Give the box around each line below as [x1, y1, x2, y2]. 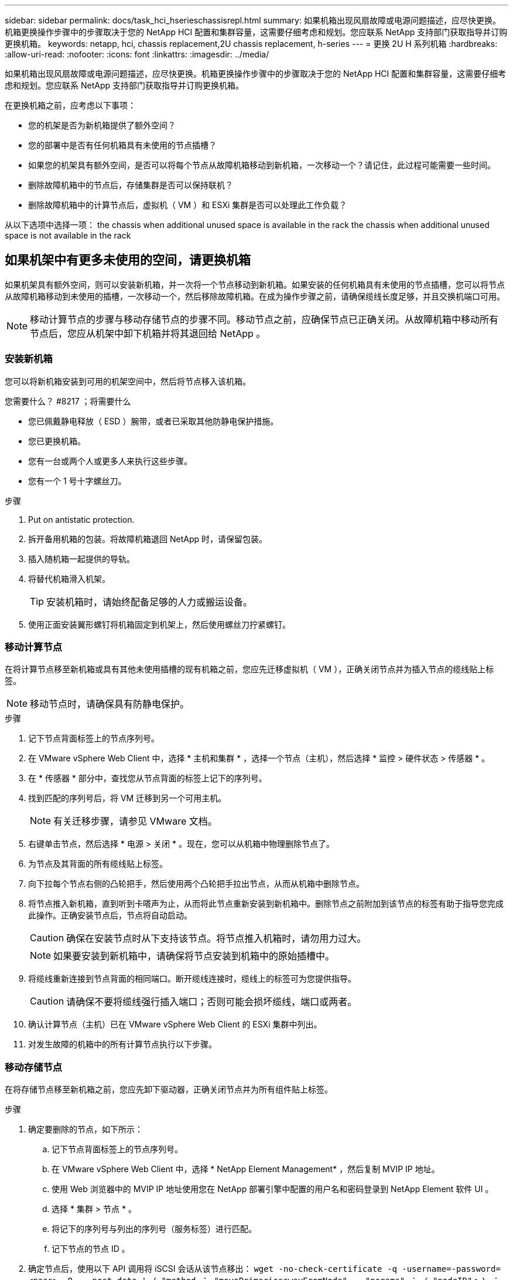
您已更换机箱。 [28, 435, 85, 446]
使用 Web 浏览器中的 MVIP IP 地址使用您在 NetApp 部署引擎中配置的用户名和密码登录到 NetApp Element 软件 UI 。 [52, 1184, 494, 1194]
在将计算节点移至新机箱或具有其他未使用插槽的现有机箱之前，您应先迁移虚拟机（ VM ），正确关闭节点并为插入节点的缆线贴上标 [5, 664, 494, 675]
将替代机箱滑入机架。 [28, 573, 110, 584]
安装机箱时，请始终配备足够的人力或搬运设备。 [46, 595, 253, 608]
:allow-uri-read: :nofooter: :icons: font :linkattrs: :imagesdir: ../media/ [5, 49, 269, 59]
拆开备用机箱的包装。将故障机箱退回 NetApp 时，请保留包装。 [28, 533, 267, 544]
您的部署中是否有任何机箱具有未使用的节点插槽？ [28, 140, 217, 150]
